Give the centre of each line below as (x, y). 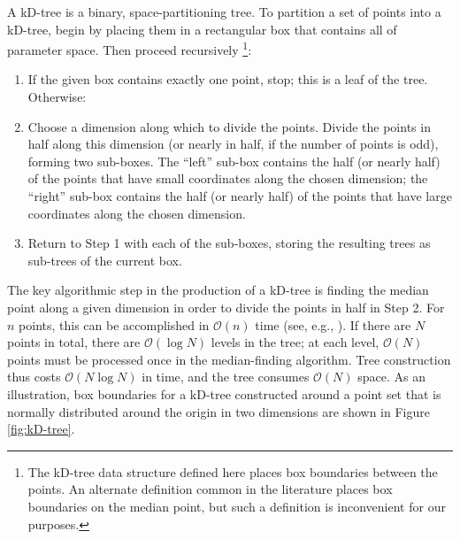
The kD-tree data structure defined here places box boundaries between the (233, 471)
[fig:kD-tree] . (41, 429)
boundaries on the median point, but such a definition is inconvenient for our (237, 506)
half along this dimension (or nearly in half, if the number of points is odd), (233, 144)
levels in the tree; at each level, (295, 342)
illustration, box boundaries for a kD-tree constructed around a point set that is (224, 393)
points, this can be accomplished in (114, 324)
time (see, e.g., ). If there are (333, 324)
